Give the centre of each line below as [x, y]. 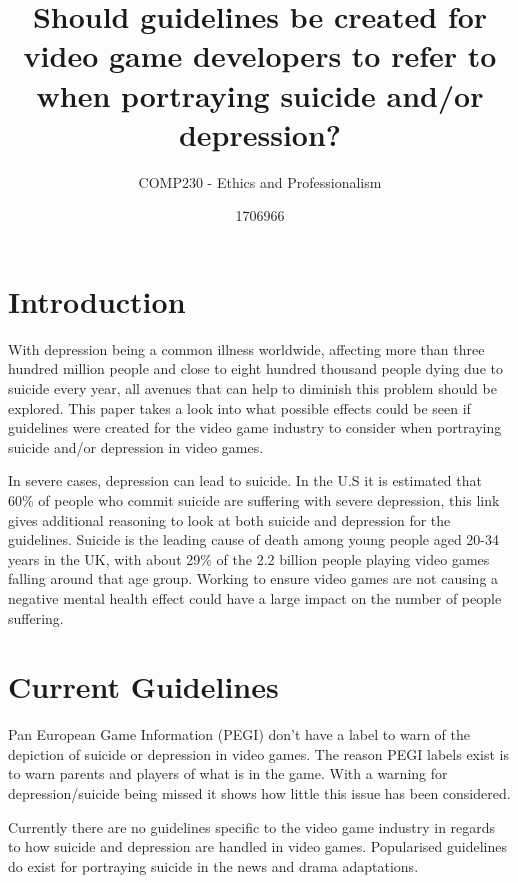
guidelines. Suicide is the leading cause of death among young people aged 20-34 [254, 539]
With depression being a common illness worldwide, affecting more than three [246, 348]
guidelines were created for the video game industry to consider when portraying [255, 427]
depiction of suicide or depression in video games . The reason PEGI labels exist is [258, 753]
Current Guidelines [143, 686]
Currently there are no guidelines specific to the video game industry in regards [252, 826]
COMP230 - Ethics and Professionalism [260, 181]
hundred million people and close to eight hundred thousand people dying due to [255, 368]
